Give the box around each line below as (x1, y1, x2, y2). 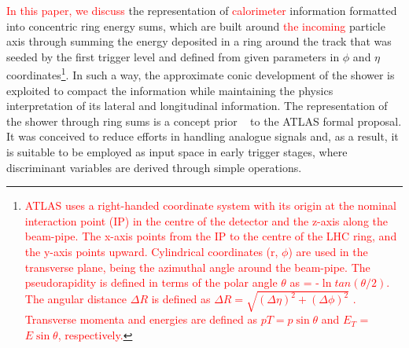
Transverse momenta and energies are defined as (24, 311, 257, 328)
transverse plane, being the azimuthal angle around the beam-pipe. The (24, 258, 370, 275)
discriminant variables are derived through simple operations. (6, 159, 302, 175)
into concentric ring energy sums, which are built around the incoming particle (6, 17, 385, 34)
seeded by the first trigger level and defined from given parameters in (6, 48, 340, 64)
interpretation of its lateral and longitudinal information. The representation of (6, 97, 388, 114)
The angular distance (24, 291, 127, 307)
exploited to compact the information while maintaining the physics (6, 82, 333, 98)
